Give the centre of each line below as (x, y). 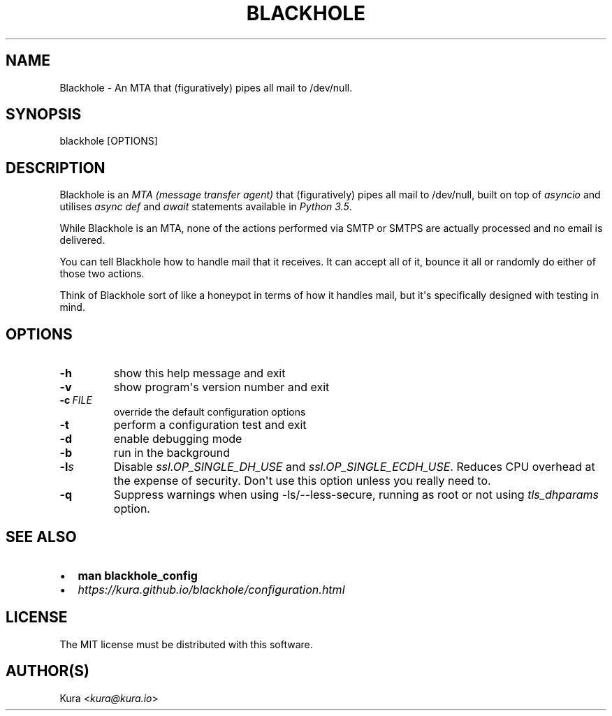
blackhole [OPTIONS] (109, 141)
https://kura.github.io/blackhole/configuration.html (211, 589)
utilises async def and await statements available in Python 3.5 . (206, 207)
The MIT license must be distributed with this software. (186, 644)
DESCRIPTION (56, 168)
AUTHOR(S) (48, 671)
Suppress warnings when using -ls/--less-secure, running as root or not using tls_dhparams (356, 495)
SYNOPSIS (44, 115)
